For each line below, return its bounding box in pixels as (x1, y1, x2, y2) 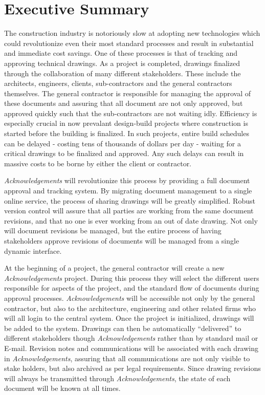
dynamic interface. (4, 245, 62, 256)
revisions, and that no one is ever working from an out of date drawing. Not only (4, 215, 258, 226)
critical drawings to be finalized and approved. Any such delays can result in (4, 148, 244, 159)
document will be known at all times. (4, 383, 121, 393)
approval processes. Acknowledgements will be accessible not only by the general (4, 292, 255, 303)
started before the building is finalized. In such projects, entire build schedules (4, 128, 249, 139)
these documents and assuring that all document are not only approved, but (4, 98, 243, 108)
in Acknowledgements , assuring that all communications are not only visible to (4, 353, 250, 363)
